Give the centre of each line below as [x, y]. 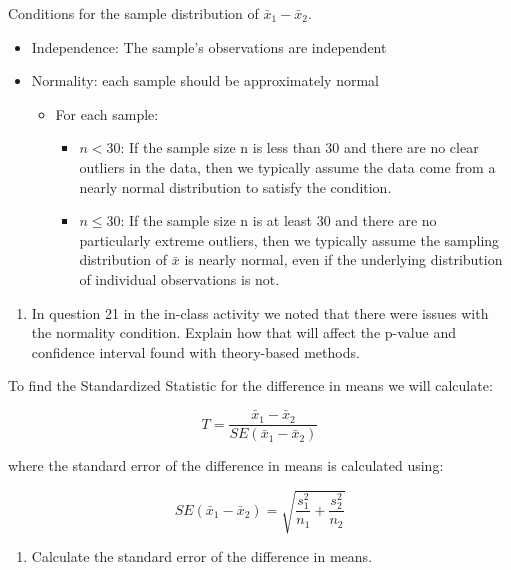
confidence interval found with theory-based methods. [195, 351]
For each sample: [107, 113]
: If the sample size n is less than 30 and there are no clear [299, 147]
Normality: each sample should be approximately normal [205, 80]
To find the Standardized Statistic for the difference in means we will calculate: [250, 385]
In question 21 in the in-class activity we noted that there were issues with [260, 312]
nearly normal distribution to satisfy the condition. [235, 186]
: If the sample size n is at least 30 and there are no [278, 220]
